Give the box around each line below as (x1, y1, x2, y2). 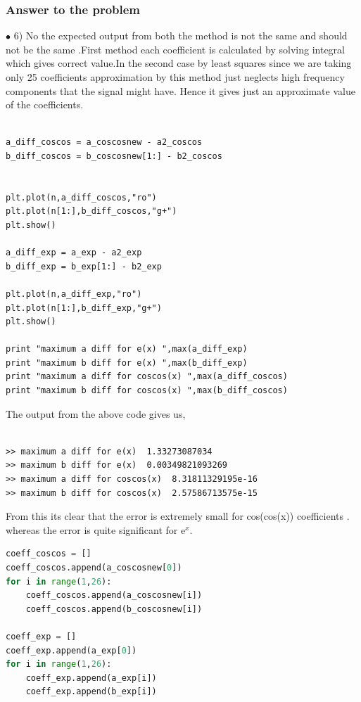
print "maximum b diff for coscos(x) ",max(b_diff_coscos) (6, 385, 288, 396)
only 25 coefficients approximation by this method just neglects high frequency (6, 70, 345, 84)
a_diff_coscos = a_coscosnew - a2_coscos (6, 137, 203, 148)
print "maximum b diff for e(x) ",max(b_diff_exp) (6, 357, 248, 368)
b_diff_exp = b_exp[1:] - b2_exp (6, 261, 162, 272)
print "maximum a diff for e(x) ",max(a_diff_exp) (6, 344, 248, 355)
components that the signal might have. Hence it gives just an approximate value (6, 83, 355, 98)
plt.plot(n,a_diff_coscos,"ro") (6, 192, 157, 203)
